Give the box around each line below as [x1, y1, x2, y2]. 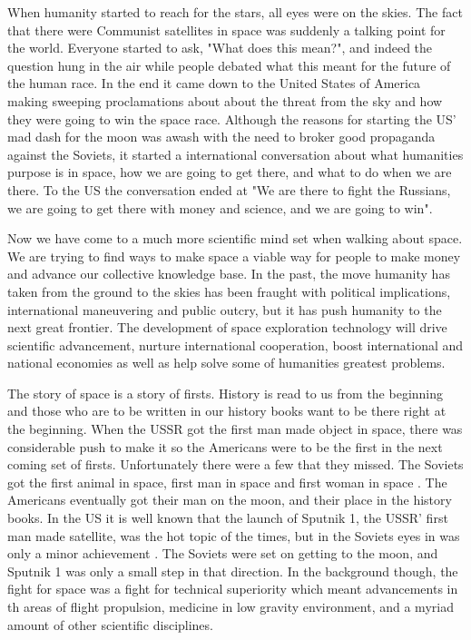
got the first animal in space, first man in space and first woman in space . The [7, 472, 447, 491]
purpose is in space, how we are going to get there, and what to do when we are [7, 162, 452, 182]
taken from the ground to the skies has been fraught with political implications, [7, 281, 451, 300]
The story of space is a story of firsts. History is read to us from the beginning [7, 383, 444, 402]
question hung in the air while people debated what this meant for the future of [7, 55, 451, 74]
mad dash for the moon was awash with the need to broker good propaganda [7, 127, 436, 146]
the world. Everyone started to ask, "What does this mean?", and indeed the [7, 38, 433, 57]
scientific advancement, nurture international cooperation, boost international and [7, 335, 464, 354]
